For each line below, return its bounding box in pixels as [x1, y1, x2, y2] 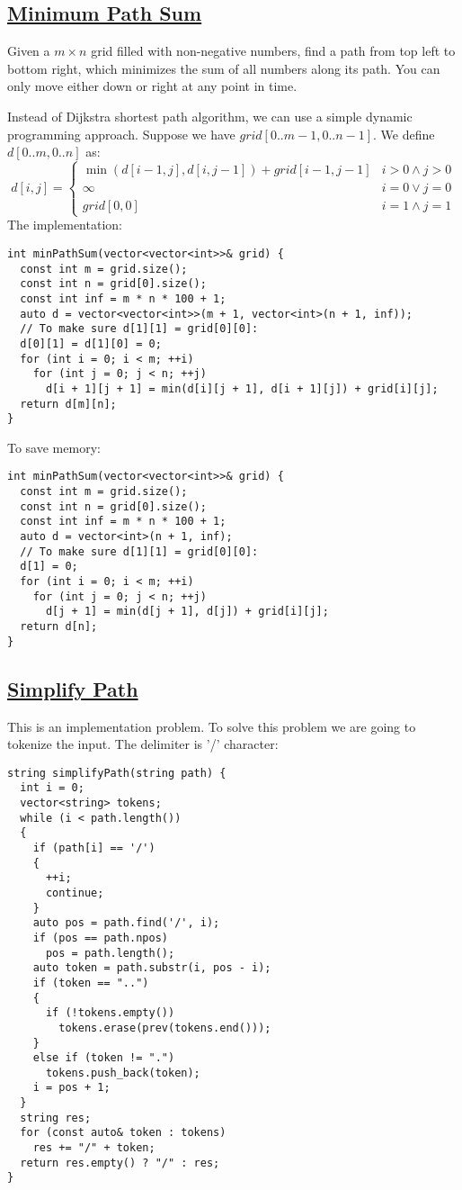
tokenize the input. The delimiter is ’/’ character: [7, 735, 279, 753]
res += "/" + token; [32, 1141, 155, 1155]
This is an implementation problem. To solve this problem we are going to [7, 717, 416, 735]
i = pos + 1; [32, 1081, 111, 1095]
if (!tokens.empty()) [45, 1006, 175, 1020]
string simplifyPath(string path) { [7, 766, 227, 780]
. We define [373, 124, 435, 143]
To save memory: [7, 437, 101, 456]
